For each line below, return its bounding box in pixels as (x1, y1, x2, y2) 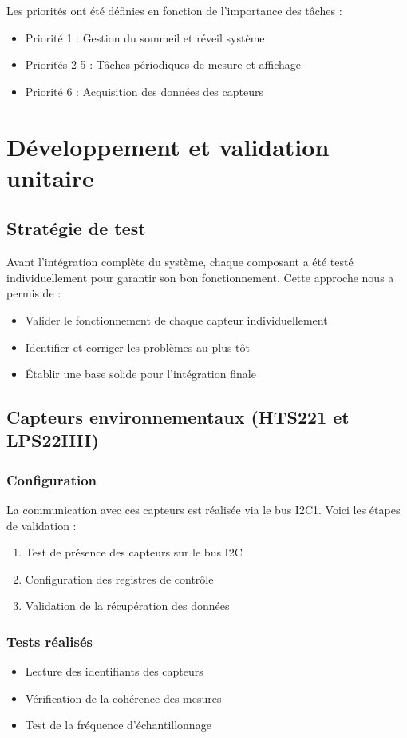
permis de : (6, 285, 61, 301)
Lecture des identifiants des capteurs (25, 663, 203, 680)
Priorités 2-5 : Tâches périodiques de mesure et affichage (25, 56, 302, 73)
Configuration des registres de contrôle (25, 570, 214, 587)
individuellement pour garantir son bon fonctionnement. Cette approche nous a (6, 269, 394, 285)
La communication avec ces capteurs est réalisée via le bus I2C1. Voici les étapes (6, 501, 401, 518)
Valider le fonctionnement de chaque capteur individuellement (25, 311, 328, 328)
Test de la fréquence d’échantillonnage (25, 716, 211, 733)
